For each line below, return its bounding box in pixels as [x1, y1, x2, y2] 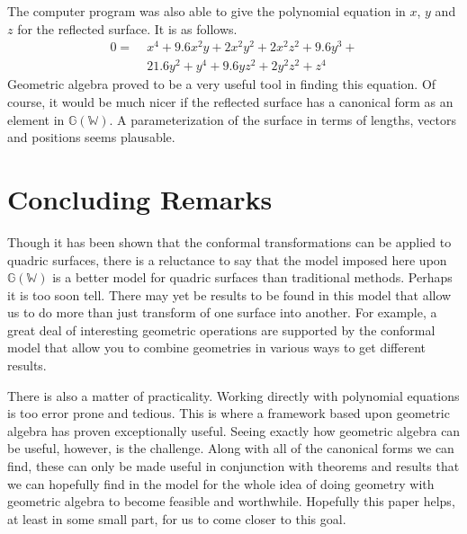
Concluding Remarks [7, 180, 273, 217]
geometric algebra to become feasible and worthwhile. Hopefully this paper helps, [7, 492, 455, 511]
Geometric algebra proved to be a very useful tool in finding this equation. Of [7, 75, 436, 93]
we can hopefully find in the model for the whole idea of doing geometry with [7, 474, 435, 493]
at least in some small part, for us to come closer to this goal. [7, 509, 346, 528]
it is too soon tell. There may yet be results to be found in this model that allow [7, 285, 452, 304]
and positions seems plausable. [7, 128, 175, 147]
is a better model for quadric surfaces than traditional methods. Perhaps [52, 268, 453, 287]
